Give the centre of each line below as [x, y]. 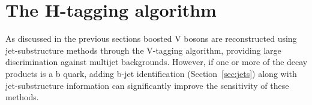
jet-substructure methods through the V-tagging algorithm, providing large [143, 50]
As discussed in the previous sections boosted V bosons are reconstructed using [151, 38]
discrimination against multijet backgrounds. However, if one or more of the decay [157, 62]
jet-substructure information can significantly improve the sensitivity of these [147, 85]
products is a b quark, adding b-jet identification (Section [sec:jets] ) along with [151, 73]
